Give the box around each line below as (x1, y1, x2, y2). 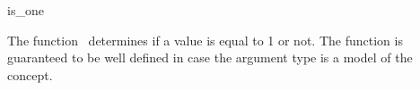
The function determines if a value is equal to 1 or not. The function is (7, 30, 403, 49)
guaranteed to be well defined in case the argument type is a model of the (7, 48, 413, 67)
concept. (7, 65, 53, 84)
